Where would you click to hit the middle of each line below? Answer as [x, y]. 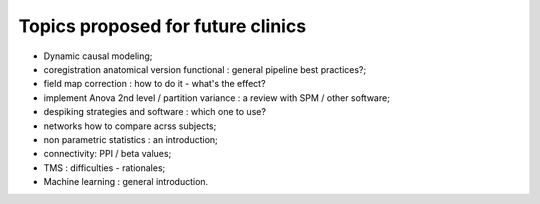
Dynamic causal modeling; [98, 56]
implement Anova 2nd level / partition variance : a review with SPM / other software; [216, 97]
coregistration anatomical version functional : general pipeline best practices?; [205, 69]
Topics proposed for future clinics [162, 26]
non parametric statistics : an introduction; [131, 139]
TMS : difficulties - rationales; [104, 167]
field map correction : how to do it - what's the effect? [154, 84]
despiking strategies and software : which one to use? [155, 112]
